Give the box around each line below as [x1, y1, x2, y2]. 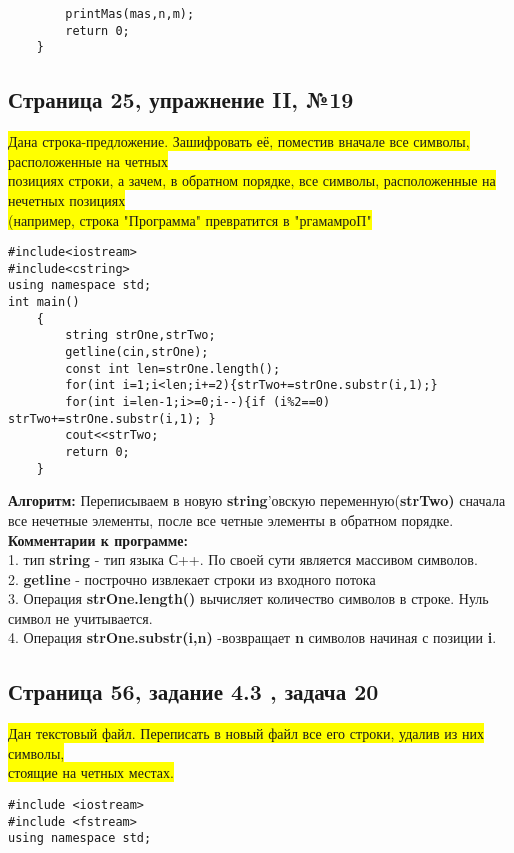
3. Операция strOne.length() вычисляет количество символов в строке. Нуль [8, 588, 489, 609]
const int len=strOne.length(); [65, 361, 281, 376]
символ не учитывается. [8, 607, 153, 628]
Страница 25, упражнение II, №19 [8, 84, 354, 115]
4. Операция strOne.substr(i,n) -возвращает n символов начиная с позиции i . [8, 627, 497, 648]
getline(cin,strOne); [65, 345, 209, 360]
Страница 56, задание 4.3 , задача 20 [8, 676, 379, 707]
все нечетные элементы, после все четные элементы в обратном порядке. [8, 509, 454, 530]
